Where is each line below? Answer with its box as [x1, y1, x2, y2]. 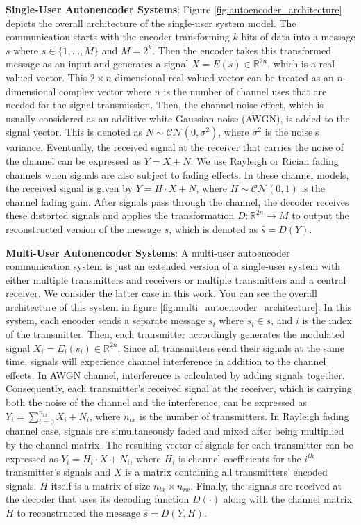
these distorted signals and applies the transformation [6, 208, 235, 223]
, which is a [267, 56, 316, 71]
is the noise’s [265, 124, 319, 139]
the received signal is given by [6, 181, 133, 195]
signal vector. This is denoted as [6, 124, 143, 139]
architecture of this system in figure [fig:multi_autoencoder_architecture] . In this [6, 299, 352, 314]
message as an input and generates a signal [6, 56, 189, 71]
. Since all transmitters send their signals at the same [117, 340, 344, 355]
